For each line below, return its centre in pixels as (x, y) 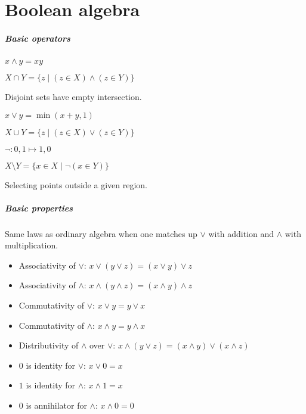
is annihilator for (56, 405)
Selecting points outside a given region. (76, 184)
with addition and (241, 233)
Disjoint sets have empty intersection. (73, 96)
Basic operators (38, 38)
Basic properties (39, 208)
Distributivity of (49, 345)
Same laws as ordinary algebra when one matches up (101, 233)
